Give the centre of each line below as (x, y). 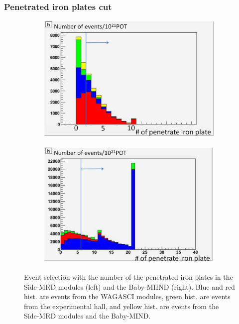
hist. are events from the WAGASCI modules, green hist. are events (127, 296)
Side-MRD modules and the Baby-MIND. (87, 316)
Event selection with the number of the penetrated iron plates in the (128, 277)
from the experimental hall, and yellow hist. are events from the (121, 306)
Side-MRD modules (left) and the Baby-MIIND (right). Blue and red (129, 286)
